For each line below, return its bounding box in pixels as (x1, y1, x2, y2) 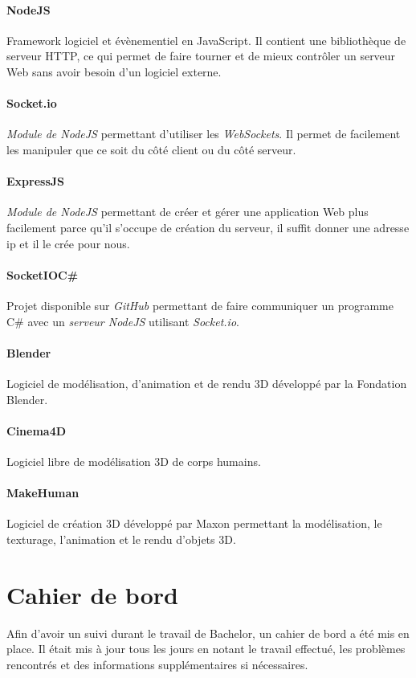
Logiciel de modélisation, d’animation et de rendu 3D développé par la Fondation (6, 374, 407, 391)
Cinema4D (6, 422, 67, 439)
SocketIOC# (6, 266, 79, 283)
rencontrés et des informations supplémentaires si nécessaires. (6, 656, 308, 672)
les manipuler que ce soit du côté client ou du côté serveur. (6, 141, 296, 157)
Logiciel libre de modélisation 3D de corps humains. (6, 452, 261, 469)
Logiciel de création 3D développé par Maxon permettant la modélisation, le (6, 515, 382, 532)
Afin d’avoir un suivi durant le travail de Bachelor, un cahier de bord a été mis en (6, 624, 410, 641)
